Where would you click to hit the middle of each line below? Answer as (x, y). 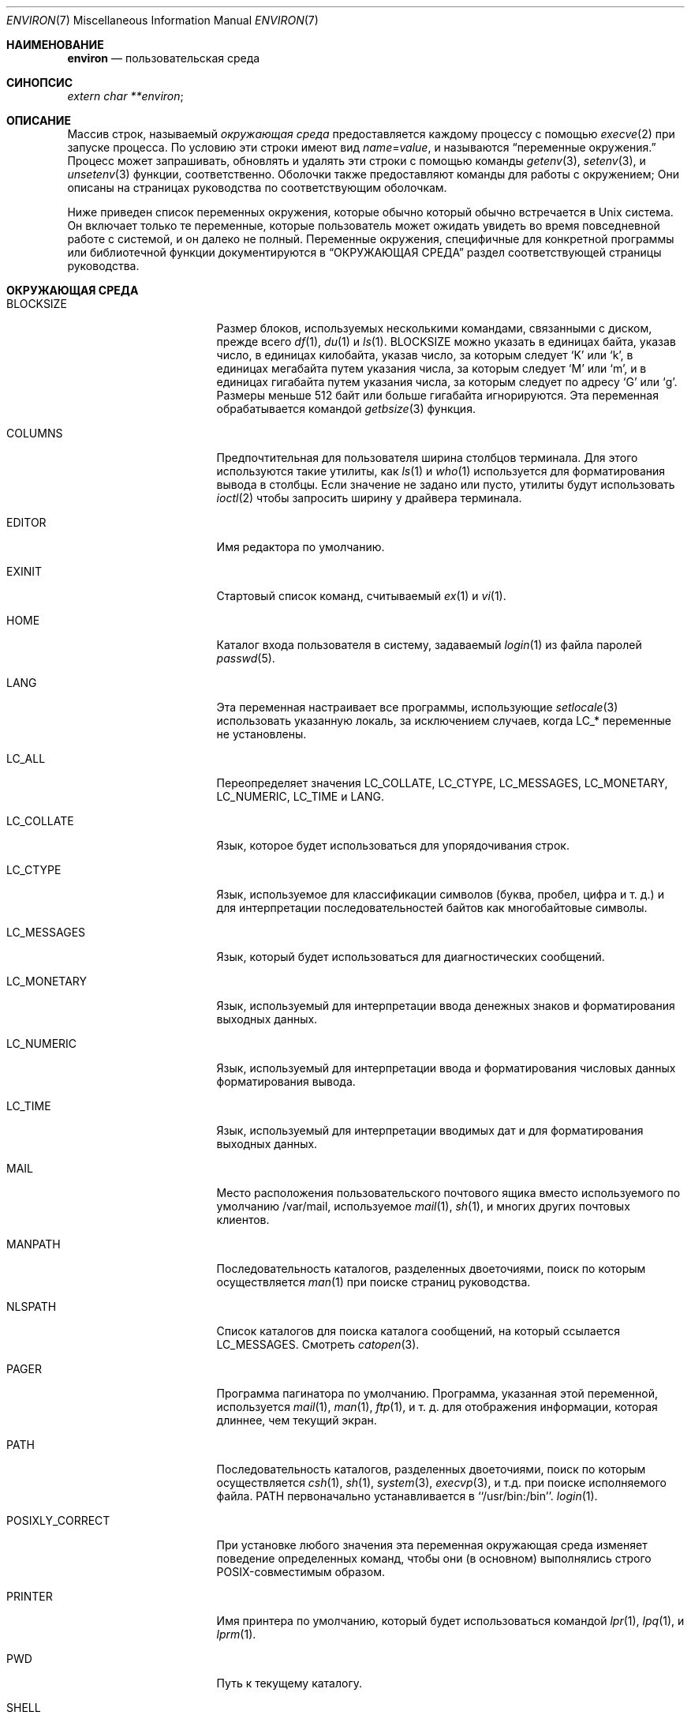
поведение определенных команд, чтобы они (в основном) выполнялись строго (434, 1558)
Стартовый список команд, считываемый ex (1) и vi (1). (361, 596)
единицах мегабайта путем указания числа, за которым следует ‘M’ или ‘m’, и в (431, 368)
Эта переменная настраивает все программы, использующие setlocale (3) (417, 707)
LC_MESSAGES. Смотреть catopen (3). (318, 1344)
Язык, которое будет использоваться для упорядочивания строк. (393, 845)
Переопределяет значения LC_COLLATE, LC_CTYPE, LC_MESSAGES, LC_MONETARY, (442, 783)
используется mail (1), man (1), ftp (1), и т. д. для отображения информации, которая (437, 1407)
